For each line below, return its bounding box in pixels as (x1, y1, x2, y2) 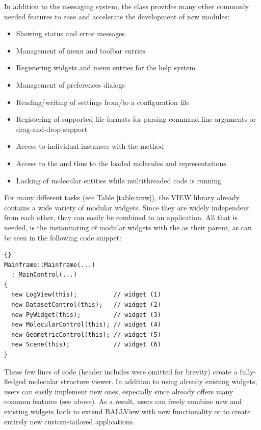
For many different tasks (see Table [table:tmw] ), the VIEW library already (4, 192, 240, 203)
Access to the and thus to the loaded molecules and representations (16, 157, 226, 168)
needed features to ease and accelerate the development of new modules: (4, 11, 230, 21)
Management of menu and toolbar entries (16, 45, 145, 56)
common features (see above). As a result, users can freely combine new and (4, 396, 242, 407)
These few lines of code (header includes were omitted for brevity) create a (4, 366, 238, 377)
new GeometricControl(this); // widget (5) (11, 331, 161, 338)
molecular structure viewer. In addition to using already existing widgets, (28, 376, 257, 387)
